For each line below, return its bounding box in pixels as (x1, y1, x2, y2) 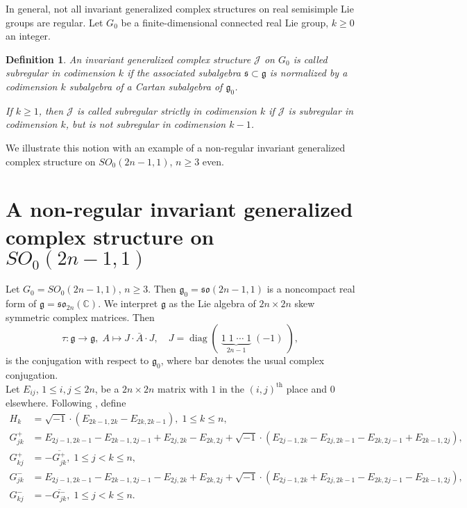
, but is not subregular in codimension (65, 117, 226, 131)
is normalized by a (269, 65, 348, 80)
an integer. (6, 28, 51, 43)
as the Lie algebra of (169, 296, 256, 311)
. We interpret (98, 296, 158, 311)
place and (286, 381, 328, 395)
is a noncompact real (266, 281, 355, 296)
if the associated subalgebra (127, 65, 241, 80)
